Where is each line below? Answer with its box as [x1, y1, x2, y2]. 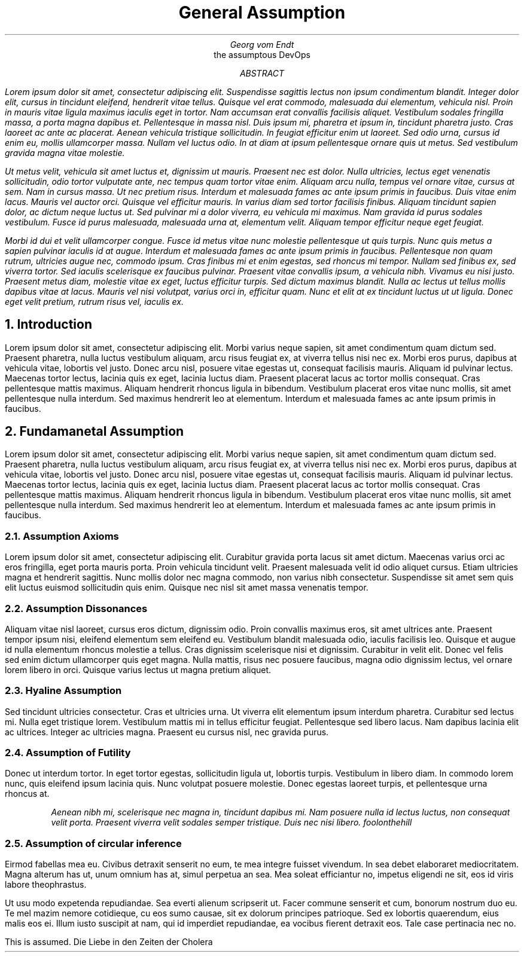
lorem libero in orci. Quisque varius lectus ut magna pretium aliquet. [5, 664, 272, 675]
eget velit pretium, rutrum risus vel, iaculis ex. [5, 296, 184, 307]
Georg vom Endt [230, 39, 294, 50]
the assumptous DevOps [214, 49, 310, 60]
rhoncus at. [5, 788, 50, 799]
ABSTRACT [239, 68, 285, 78]
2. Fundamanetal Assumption [5, 424, 184, 439]
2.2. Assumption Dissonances [5, 602, 148, 614]
